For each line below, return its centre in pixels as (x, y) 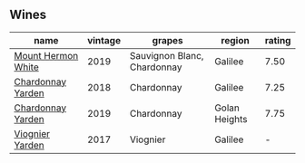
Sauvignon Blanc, (167, 55)
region (235, 40)
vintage (104, 40)
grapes (167, 40)
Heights (231, 119)
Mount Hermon (46, 55)
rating (278, 40)
